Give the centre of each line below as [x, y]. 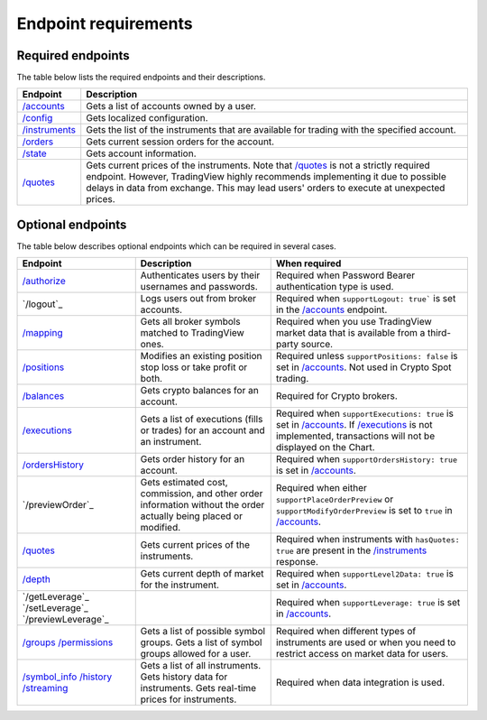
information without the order [202, 505]
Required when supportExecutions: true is [365, 413]
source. [317, 345]
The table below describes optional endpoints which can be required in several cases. [177, 246]
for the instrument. [180, 585]
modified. [161, 528]
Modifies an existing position [201, 356]
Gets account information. [141, 153]
